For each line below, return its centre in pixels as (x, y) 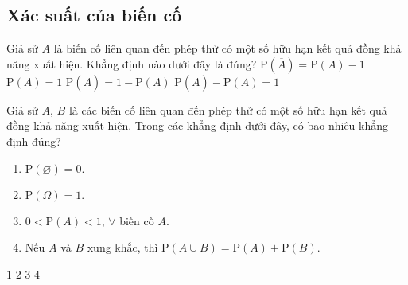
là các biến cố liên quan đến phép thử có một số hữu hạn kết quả (228, 109)
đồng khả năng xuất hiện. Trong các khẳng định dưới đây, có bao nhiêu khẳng (198, 125)
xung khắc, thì (122, 247)
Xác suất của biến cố (94, 15)
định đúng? (34, 141)
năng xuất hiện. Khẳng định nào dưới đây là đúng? (132, 63)
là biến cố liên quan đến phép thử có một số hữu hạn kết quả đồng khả (227, 48)
